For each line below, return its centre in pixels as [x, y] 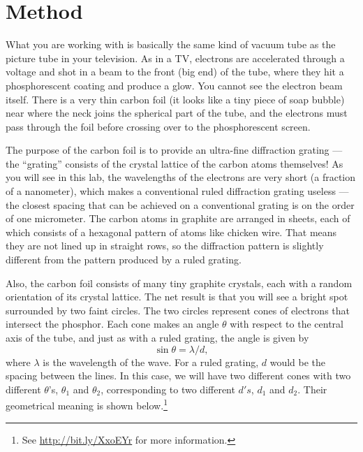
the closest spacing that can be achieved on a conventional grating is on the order [180, 204]
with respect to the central [287, 324]
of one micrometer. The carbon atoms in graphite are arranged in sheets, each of [178, 218]
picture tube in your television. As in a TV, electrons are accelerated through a [175, 58]
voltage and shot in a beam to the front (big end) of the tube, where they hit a [175, 72]
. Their [312, 389]
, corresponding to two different [168, 389]
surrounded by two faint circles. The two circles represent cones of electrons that [178, 310]
